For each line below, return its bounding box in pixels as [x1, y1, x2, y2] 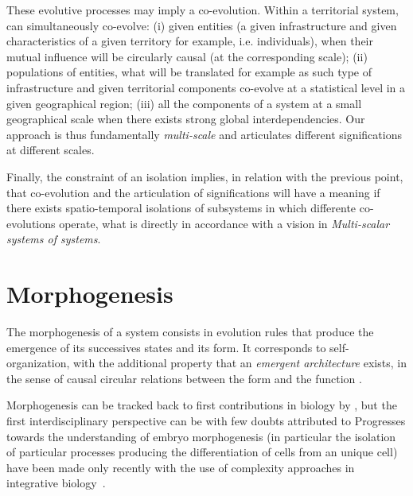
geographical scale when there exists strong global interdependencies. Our [6, 110, 365, 127]
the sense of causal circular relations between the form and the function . [6, 370, 362, 386]
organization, [6, 355, 70, 371]
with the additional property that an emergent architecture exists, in [73, 355, 407, 371]
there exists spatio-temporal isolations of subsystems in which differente [6, 200, 357, 216]
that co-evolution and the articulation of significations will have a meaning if [6, 184, 380, 200]
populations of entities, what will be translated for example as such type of [6, 64, 372, 80]
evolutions [6, 215, 56, 231]
